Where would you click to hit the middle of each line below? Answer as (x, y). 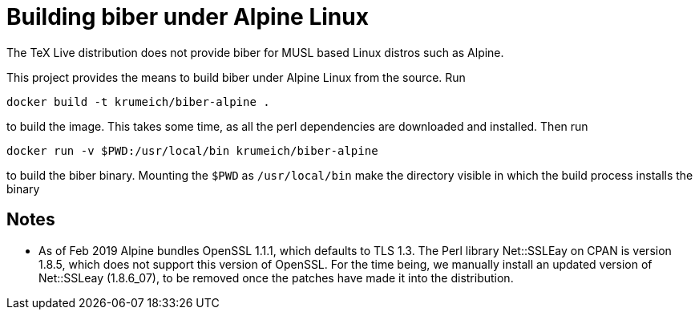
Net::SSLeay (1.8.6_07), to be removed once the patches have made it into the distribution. (276, 278)
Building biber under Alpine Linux (188, 17)
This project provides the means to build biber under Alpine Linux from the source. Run (236, 77)
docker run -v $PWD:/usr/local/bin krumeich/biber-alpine (192, 150)
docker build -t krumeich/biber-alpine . (138, 101)
